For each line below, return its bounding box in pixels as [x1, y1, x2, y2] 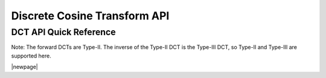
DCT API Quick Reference [11, 27, 116, 37]
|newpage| [11, 63, 39, 71]
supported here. [11, 52, 51, 59]
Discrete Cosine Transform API [11, 9, 170, 22]
